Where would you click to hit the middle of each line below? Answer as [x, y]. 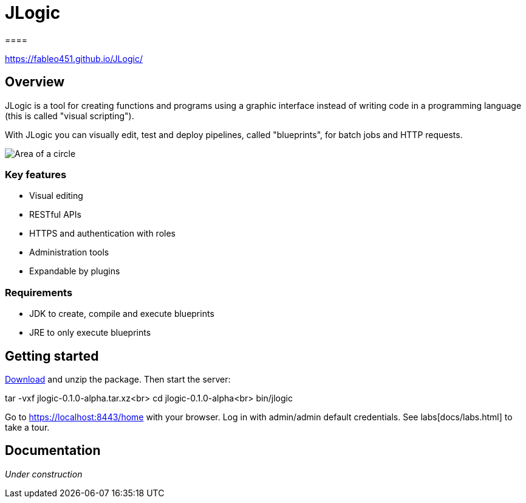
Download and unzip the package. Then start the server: [118, 379]
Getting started [52, 356]
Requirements [39, 292]
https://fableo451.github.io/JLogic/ [74, 58]
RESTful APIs [55, 215]
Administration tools [69, 252]
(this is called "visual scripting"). [70, 116]
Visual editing [56, 196]
